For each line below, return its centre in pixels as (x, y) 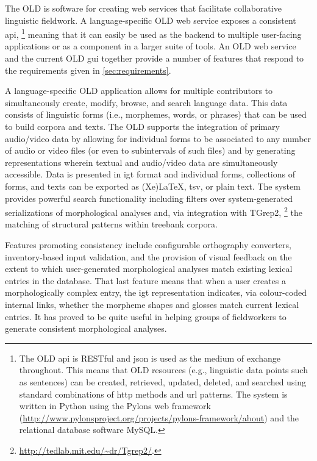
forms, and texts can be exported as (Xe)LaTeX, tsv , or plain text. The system (153, 186)
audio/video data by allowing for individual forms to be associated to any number (158, 138)
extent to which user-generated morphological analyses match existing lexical (149, 269)
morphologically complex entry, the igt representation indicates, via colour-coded (156, 292)
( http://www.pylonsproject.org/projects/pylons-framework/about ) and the (159, 417)
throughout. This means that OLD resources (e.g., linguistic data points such (163, 370)
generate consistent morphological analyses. (86, 328)
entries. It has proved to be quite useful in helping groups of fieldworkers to (146, 316)
